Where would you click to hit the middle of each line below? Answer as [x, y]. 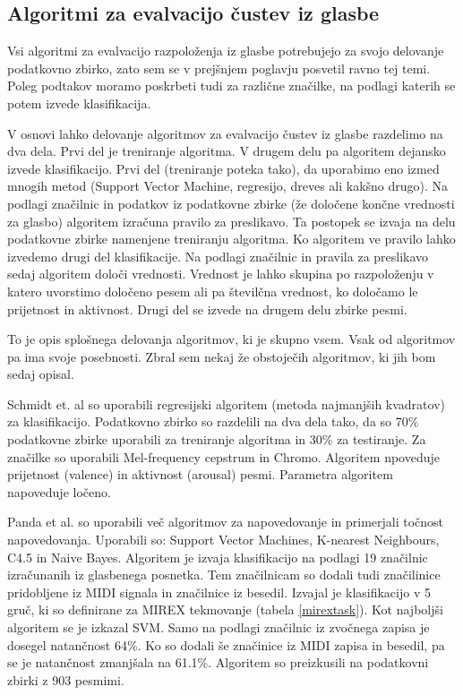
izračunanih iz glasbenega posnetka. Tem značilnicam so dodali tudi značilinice [224, 575]
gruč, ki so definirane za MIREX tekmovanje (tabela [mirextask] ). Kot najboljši [225, 609]
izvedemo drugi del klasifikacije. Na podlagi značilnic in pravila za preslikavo [218, 256]
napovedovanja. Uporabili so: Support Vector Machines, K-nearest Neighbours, [223, 540]
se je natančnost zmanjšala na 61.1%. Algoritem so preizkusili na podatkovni [218, 662]
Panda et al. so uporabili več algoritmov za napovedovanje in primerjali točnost [226, 522]
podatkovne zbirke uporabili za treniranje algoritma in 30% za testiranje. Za [217, 439]
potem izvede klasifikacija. [79, 103]
